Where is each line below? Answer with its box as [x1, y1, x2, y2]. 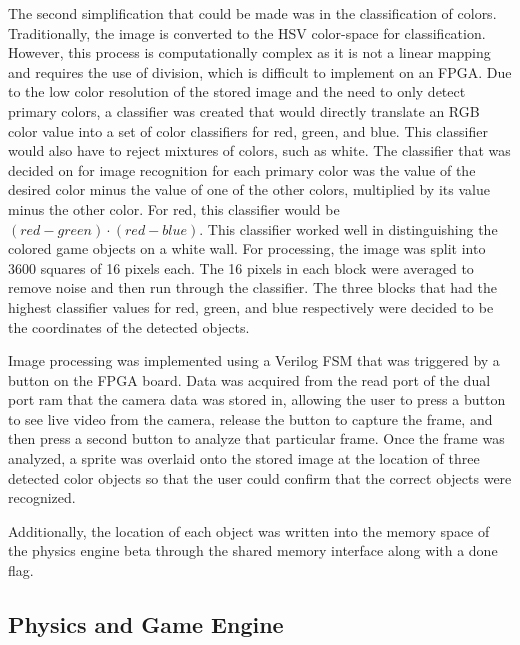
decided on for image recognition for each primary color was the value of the [8, 159, 476, 180]
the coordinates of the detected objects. [8, 316, 250, 337]
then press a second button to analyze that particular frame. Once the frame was [8, 428, 505, 449]
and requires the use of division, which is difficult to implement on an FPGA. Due [8, 61, 512, 82]
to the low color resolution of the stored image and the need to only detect [8, 81, 466, 102]
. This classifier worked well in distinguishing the [199, 218, 498, 239]
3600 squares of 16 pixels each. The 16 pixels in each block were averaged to [8, 257, 474, 278]
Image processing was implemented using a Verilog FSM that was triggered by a [8, 350, 500, 371]
